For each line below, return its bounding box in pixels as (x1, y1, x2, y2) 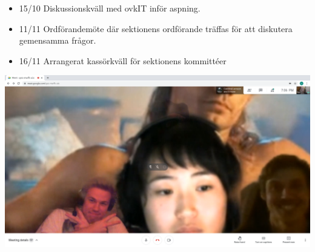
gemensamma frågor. (19, 34, 96, 47)
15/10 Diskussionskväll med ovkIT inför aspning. (19, 2, 201, 14)
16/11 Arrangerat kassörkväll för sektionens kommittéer (19, 54, 227, 67)
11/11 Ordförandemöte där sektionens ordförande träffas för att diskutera (19, 22, 293, 35)
